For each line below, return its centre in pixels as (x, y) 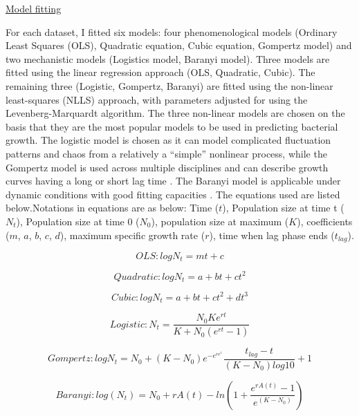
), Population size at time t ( (283, 208)
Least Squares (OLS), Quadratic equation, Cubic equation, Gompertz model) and (179, 45)
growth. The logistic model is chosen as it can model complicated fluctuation (168, 140)
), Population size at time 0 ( (78, 221)
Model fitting (34, 8)
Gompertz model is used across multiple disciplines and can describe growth (167, 167)
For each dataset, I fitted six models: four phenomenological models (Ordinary (172, 31)
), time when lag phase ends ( (272, 235)
